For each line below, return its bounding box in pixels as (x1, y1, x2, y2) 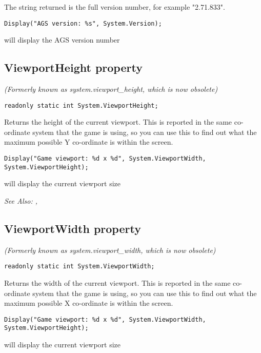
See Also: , (4, 195, 37, 206)
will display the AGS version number (4, 34, 120, 45)
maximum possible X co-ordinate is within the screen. (4, 298, 173, 308)
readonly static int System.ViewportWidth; (4, 263, 155, 270)
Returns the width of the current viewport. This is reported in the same (4, 278, 231, 288)
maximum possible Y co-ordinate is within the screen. (4, 136, 173, 147)
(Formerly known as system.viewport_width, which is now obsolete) (4, 244, 216, 255)
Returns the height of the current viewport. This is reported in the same (4, 116, 232, 127)
